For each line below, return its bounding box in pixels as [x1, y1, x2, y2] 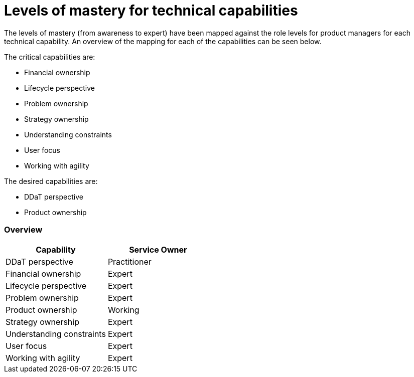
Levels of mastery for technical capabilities [4, 2, 298, 19]
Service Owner [129, 244, 187, 255]
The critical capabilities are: [4, 52, 95, 61]
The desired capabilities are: [4, 176, 98, 185]
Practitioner [107, 256, 152, 267]
